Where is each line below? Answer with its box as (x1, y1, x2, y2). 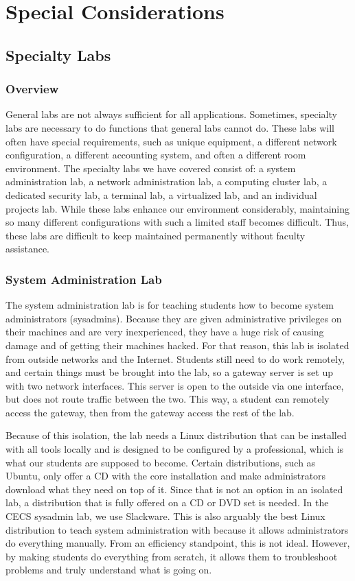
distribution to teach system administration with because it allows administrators (5, 522, 349, 536)
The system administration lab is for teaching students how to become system (5, 298, 334, 312)
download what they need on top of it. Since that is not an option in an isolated (5, 482, 343, 496)
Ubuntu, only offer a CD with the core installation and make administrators (5, 469, 326, 483)
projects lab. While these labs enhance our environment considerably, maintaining (5, 201, 350, 215)
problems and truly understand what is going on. (5, 562, 212, 577)
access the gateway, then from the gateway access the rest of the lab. (5, 405, 295, 419)
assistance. (5, 241, 49, 256)
